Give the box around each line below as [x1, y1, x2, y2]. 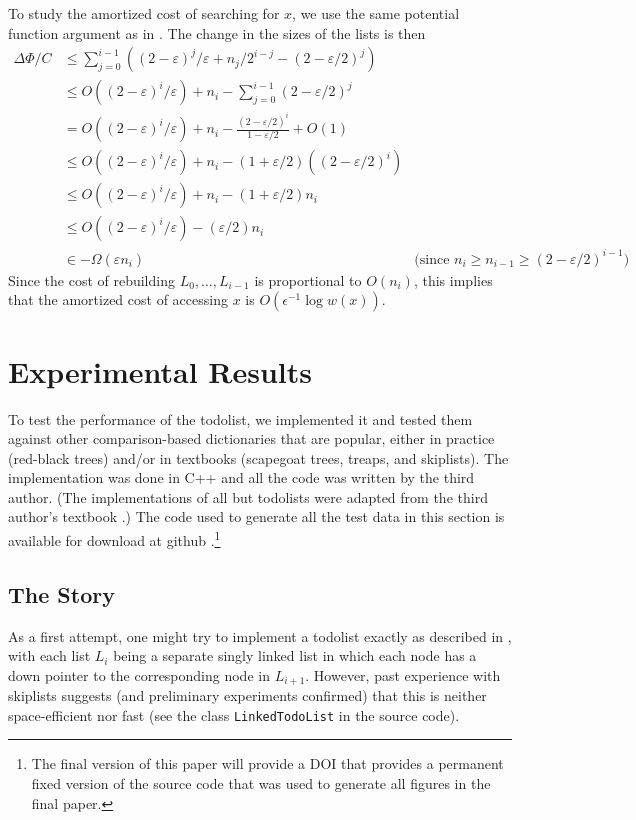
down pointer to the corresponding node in [8, 664, 270, 685]
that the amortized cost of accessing [8, 289, 228, 310]
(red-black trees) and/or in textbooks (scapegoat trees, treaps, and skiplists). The [8, 447, 509, 468]
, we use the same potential [292, 3, 460, 23]
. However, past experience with [305, 664, 501, 685]
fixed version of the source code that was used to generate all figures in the [31, 773, 491, 793]
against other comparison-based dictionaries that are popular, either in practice [8, 428, 495, 449]
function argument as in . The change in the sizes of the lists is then [8, 22, 426, 43]
